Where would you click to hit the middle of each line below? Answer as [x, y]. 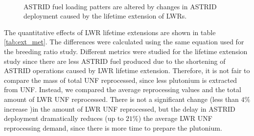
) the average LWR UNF [175, 118]
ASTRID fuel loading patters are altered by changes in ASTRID [120, 6]
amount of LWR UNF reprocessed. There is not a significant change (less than [121, 99]
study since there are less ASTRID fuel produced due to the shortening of [115, 61]
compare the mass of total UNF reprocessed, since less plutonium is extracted [121, 80]
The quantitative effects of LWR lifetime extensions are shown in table [110, 32]
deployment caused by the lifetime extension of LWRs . [105, 16]
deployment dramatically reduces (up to [64, 118]
